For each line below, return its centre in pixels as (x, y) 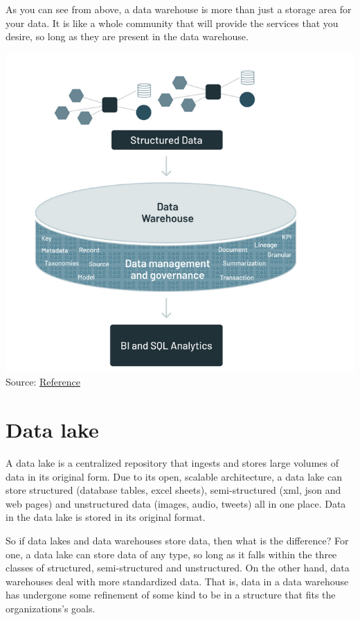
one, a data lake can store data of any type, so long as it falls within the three (171, 554)
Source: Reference (43, 382)
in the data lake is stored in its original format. (106, 517)
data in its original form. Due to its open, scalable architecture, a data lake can (174, 476)
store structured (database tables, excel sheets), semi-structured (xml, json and (173, 490)
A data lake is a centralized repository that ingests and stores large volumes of (172, 463)
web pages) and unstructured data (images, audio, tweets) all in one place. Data (176, 503)
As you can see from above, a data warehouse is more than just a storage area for (179, 9)
